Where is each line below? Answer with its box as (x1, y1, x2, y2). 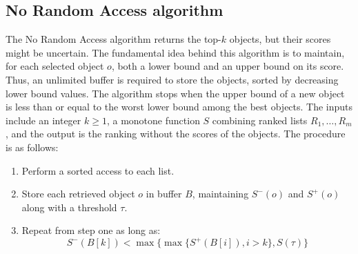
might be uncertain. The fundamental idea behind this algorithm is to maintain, (6, 45, 345, 59)
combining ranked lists (212, 113, 308, 127)
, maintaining (192, 186, 249, 201)
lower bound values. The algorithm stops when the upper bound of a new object (6, 86, 345, 100)
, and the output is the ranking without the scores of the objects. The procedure (6, 126, 346, 141)
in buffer (146, 186, 182, 201)
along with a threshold (21, 199, 117, 214)
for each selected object (6, 59, 104, 73)
